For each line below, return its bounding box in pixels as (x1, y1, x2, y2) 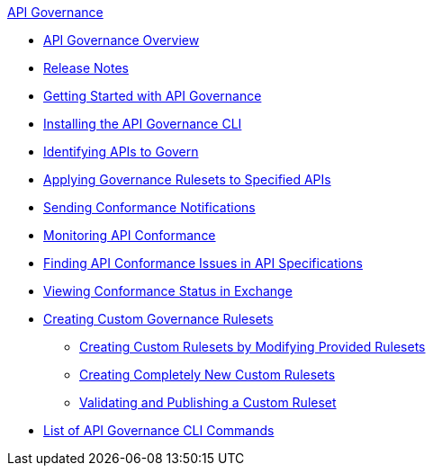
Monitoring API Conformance (43, 228, 216, 243)
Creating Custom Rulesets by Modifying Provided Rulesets (79, 339, 426, 354)
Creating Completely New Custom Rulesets (79, 367, 336, 382)
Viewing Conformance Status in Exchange (43, 283, 293, 299)
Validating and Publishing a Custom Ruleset (79, 395, 337, 410)
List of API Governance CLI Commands (43, 423, 275, 438)
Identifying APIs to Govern (43, 144, 199, 159)
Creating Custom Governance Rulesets (43, 311, 274, 326)
